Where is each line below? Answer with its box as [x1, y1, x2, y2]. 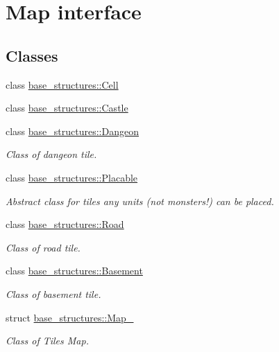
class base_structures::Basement [6, 263, 143, 278]
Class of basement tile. [6, 286, 101, 301]
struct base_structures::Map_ [6, 310, 134, 324]
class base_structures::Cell [6, 77, 119, 91]
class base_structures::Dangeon [6, 123, 139, 138]
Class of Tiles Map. [6, 333, 89, 348]
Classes [6, 44, 58, 66]
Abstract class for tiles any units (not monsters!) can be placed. [6, 193, 274, 208]
